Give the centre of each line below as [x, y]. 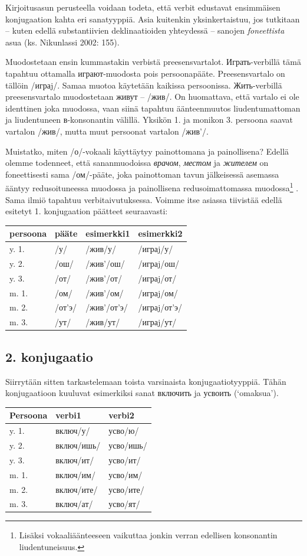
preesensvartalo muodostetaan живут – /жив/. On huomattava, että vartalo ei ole [152, 97]
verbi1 [68, 415]
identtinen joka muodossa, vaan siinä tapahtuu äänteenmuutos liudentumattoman [153, 108]
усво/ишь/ [128, 445]
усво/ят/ [124, 504]
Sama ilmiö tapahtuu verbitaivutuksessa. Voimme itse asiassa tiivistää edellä [144, 199]
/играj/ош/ [159, 263]
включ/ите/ [77, 489]
